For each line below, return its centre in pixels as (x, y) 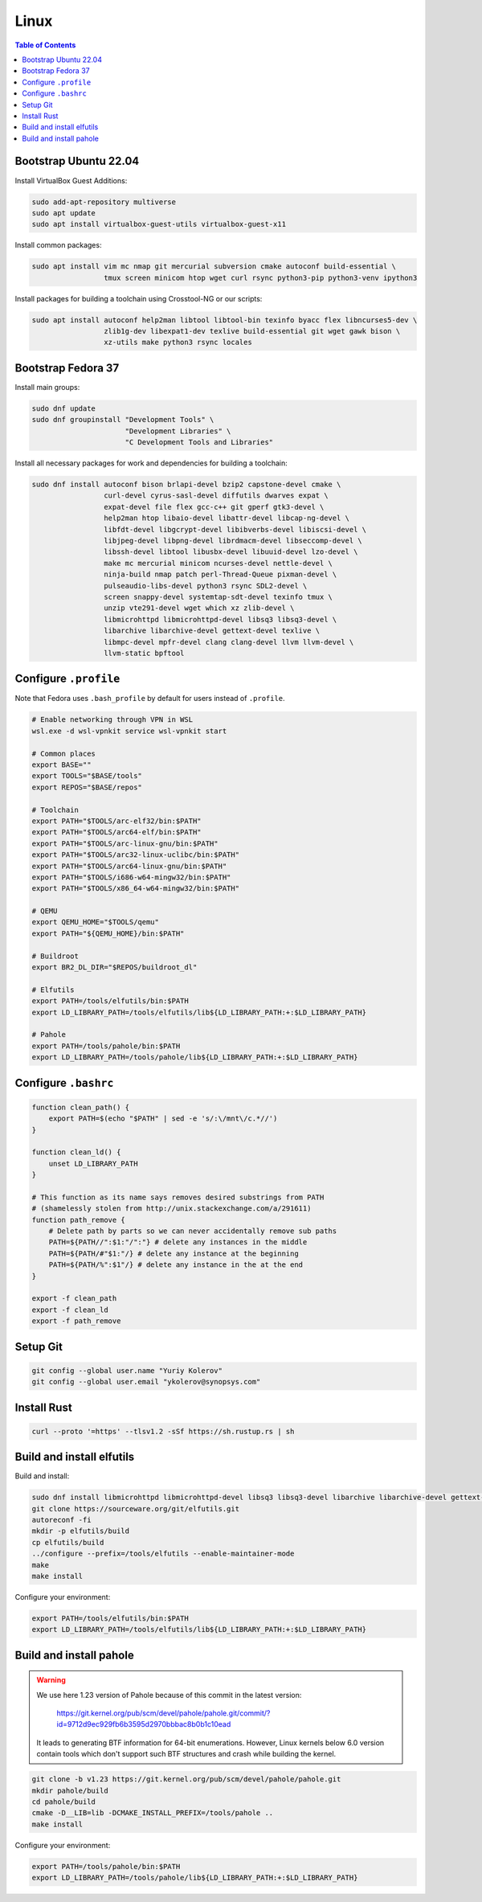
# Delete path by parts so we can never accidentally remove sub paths (193, 1231)
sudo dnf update (64, 408)
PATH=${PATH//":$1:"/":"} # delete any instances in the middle (178, 1242)
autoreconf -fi (61, 1520)
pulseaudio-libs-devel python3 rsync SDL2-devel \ (205, 586)
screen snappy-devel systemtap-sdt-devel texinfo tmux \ (218, 596)
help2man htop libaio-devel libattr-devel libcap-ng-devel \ (226, 518)
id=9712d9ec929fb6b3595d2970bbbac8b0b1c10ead (144, 1724)
